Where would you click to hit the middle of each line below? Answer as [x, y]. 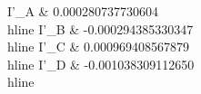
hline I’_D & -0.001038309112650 [101, 64]
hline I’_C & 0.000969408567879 [98, 47]
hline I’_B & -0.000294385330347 [100, 28]
